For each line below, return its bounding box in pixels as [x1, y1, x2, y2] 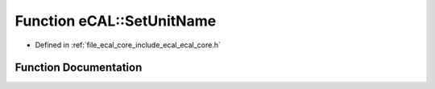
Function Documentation [14, 61, 143, 75]
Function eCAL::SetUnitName [14, 12, 217, 30]
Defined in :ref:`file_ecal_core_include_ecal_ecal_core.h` [35, 40, 221, 50]
